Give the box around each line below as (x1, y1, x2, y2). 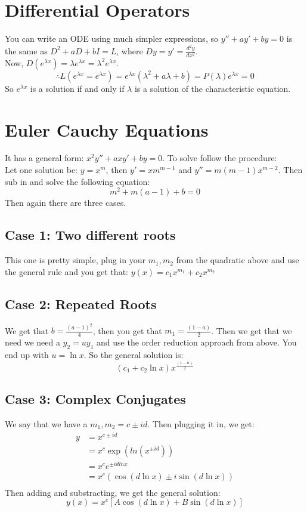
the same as (5, 44, 48, 57)
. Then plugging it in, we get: (147, 417, 255, 430)
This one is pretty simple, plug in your (5, 254, 145, 266)
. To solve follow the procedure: (162, 152, 277, 164)
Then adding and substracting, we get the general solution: (5, 486, 221, 498)
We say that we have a (5, 417, 88, 430)
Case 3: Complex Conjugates (5, 390, 186, 408)
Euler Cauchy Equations (5, 117, 209, 141)
